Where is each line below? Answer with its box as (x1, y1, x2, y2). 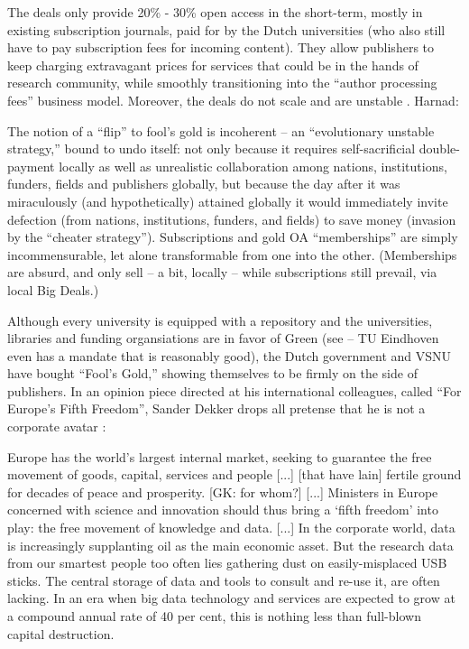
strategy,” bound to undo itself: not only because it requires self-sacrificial (7, 139, 416, 158)
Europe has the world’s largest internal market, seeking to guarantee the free (7, 447, 432, 466)
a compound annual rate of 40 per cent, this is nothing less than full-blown (7, 607, 421, 625)
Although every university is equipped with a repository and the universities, (7, 311, 433, 329)
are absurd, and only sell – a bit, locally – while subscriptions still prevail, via (7, 263, 437, 282)
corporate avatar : (7, 417, 106, 436)
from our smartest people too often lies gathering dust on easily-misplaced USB (7, 553, 447, 572)
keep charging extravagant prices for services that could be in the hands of (7, 55, 418, 74)
